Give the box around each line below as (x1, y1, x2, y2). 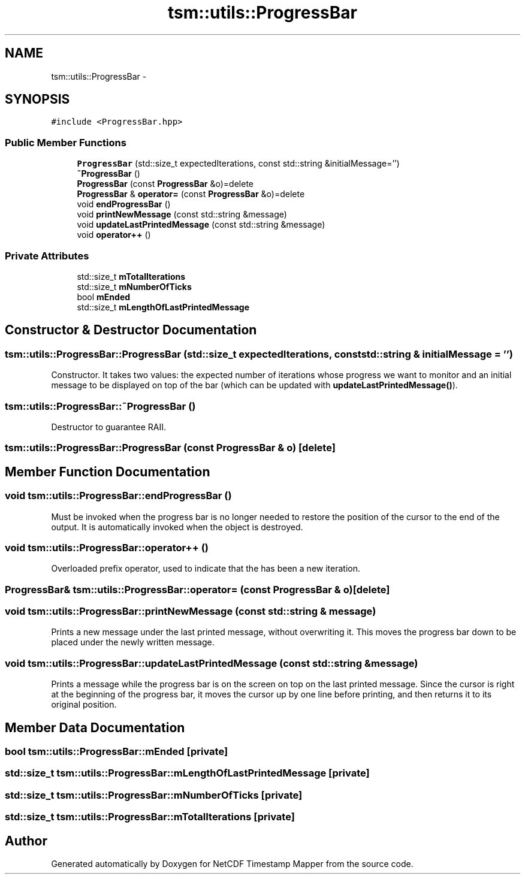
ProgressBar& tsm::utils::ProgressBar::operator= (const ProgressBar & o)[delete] (5, 583, 390, 596)
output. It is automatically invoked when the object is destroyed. (51, 521, 303, 532)
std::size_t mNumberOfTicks (77, 281, 192, 292)
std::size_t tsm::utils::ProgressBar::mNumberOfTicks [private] (5, 789, 303, 801)
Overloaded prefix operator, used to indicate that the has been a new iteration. (51, 563, 360, 574)
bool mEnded (77, 291, 131, 302)
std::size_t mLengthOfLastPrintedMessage (77, 301, 249, 312)
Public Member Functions (5, 136, 126, 149)
